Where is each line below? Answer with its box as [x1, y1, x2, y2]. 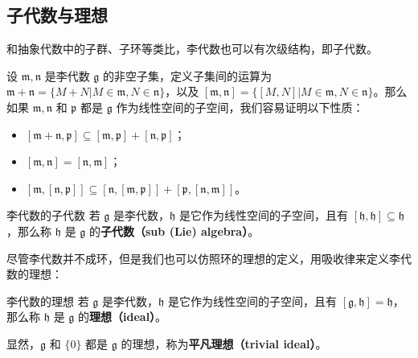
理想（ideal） [89, 308, 156, 325]
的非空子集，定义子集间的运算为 [103, 67, 273, 84]
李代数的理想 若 [6, 292, 89, 309]
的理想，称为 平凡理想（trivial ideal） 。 [121, 335, 327, 352]
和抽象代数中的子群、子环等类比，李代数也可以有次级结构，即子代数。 [6, 40, 378, 57]
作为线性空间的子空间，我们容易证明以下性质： [116, 98, 364, 115]
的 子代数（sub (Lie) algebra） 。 [89, 222, 260, 239]
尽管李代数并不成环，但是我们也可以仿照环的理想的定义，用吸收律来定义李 [6, 249, 400, 266]
